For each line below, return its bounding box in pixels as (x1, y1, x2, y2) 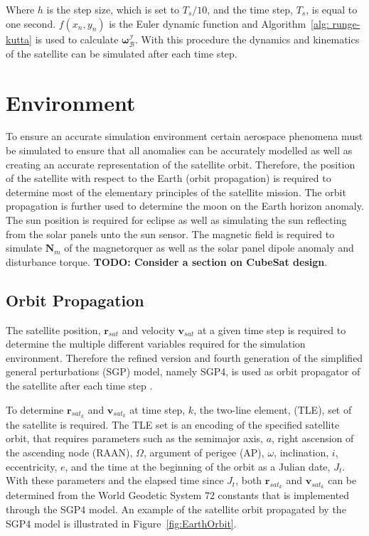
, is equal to (306, 2, 358, 16)
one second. (6, 16, 56, 31)
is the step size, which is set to (46, 2, 180, 16)
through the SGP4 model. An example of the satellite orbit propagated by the (6, 501, 346, 516)
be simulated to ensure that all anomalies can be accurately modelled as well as (6, 143, 353, 158)
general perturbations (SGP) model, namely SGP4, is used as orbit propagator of (6, 364, 360, 379)
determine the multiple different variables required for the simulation (6, 336, 306, 351)
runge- (332, 16, 360, 31)
